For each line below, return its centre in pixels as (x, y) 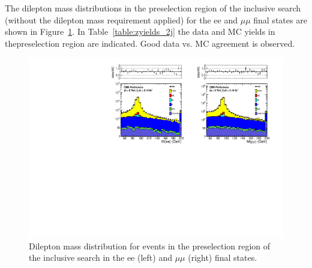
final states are (280, 19)
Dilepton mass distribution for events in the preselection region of (150, 246)
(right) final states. (223, 258)
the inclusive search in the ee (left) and (100, 258)
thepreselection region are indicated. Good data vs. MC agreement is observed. (150, 43)
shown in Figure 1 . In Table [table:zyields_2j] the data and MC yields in (140, 31)
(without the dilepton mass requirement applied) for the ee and (121, 19)
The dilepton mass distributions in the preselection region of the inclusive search (153, 8)
